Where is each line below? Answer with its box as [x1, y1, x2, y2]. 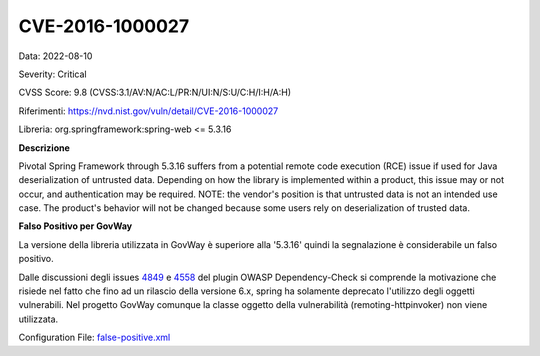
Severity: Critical [18, 68, 87, 80]
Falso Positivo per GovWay [18, 220, 133, 232]
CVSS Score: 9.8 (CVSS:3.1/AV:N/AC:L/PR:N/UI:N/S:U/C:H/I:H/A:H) [18, 86, 292, 99]
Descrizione [18, 141, 70, 154]
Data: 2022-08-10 [18, 50, 93, 62]
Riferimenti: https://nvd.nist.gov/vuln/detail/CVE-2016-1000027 [18, 105, 279, 117]
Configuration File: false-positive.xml [18, 331, 171, 344]
